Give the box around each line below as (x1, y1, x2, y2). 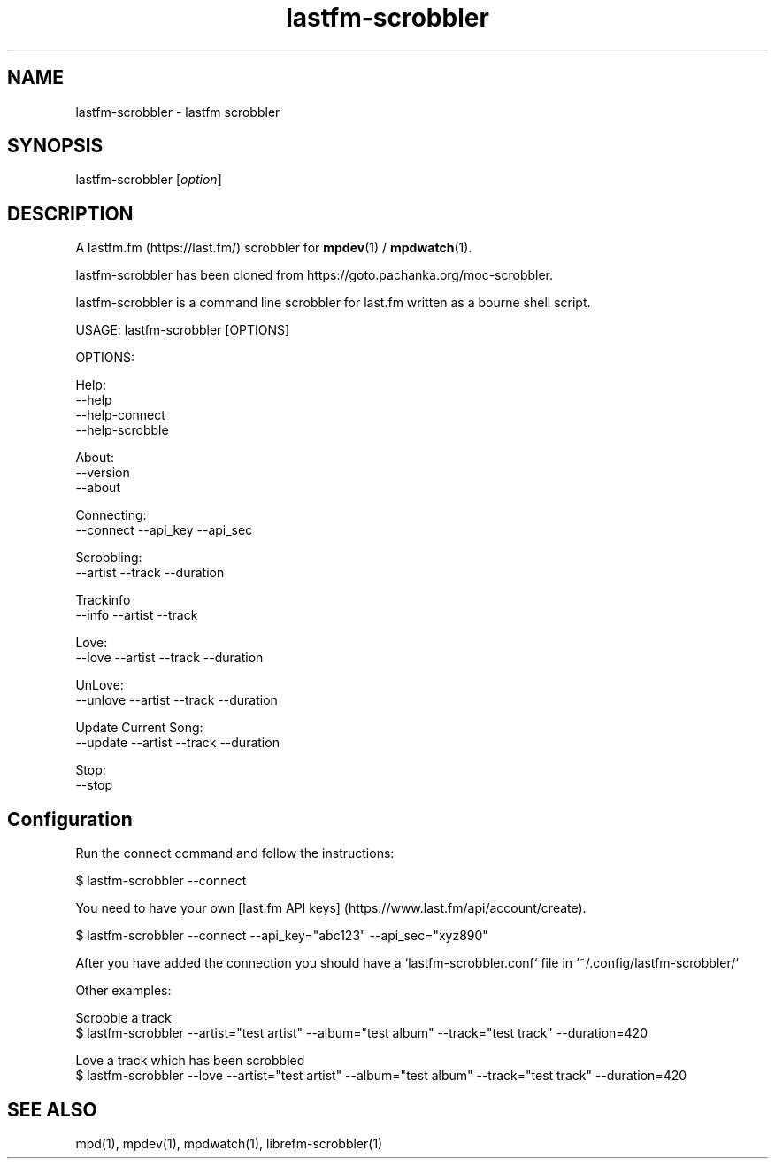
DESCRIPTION (7, 202, 134, 225)
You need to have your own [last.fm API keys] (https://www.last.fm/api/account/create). (75, 900, 587, 916)
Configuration (7, 807, 133, 830)
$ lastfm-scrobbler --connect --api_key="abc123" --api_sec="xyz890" (75, 928, 488, 944)
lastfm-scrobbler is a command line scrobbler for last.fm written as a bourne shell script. (75, 295, 591, 311)
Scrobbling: (75, 550, 142, 566)
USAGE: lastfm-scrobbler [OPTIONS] (75, 322, 290, 338)
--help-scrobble (75, 422, 169, 438)
